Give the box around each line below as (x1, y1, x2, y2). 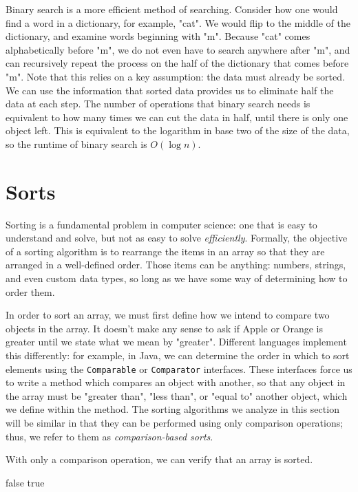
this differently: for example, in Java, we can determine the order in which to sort (6, 348, 350, 362)
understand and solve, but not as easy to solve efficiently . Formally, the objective (6, 231, 348, 245)
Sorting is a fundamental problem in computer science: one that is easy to (6, 217, 317, 231)
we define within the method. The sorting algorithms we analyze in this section (6, 402, 339, 416)
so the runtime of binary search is (6, 136, 147, 151)
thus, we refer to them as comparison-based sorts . (6, 429, 213, 443)
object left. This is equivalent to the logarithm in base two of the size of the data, (6, 123, 350, 138)
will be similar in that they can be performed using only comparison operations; (6, 416, 344, 430)
